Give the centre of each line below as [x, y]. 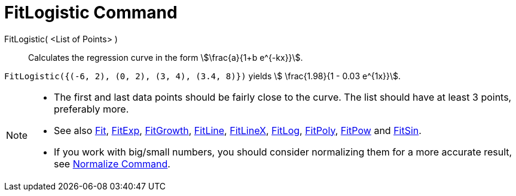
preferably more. [91, 109]
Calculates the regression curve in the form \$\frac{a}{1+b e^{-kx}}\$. [166, 57]
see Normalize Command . [112, 164]
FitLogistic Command [91, 13]
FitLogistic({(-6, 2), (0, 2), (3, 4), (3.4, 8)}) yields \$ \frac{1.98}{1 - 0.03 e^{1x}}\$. [203, 76]
